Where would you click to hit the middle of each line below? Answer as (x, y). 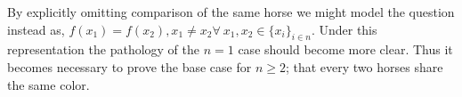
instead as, (36, 29)
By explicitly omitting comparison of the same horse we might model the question (231, 12)
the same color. (49, 84)
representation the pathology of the (104, 49)
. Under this (344, 29)
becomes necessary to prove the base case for (130, 66)
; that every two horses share (364, 66)
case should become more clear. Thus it (345, 49)
